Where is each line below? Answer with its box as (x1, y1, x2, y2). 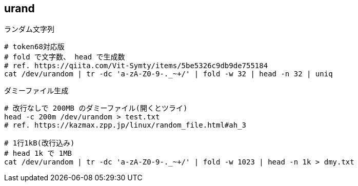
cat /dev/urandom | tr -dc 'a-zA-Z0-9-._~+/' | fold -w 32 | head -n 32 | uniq (4, 70, 333, 78)
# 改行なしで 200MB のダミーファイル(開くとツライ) (4, 104, 188, 113)
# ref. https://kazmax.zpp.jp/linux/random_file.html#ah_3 (4, 121, 247, 130)
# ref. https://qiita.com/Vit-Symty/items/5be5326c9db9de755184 (4, 61, 268, 70)
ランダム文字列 (4, 25, 54, 34)
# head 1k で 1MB (4, 149, 72, 158)
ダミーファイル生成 (4, 86, 69, 95)
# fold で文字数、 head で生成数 (4, 53, 125, 61)
